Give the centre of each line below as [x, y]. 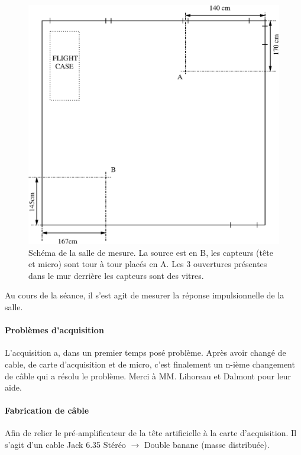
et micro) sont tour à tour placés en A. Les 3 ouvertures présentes [148, 264]
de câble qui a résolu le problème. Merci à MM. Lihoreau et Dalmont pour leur [148, 376]
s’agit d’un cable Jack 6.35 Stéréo [65, 445]
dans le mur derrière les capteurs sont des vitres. [116, 275]
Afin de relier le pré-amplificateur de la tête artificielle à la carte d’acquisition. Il [151, 433]
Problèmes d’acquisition [54, 330]
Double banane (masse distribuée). [207, 445]
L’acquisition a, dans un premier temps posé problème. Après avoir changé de [145, 352]
